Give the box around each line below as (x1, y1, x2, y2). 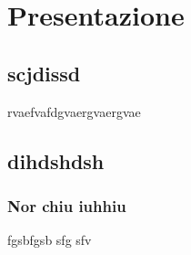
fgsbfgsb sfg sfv (7, 230, 92, 250)
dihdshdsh (7, 146, 105, 175)
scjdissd (7, 58, 81, 87)
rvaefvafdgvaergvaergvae (7, 101, 141, 121)
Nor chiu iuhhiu (7, 194, 126, 217)
